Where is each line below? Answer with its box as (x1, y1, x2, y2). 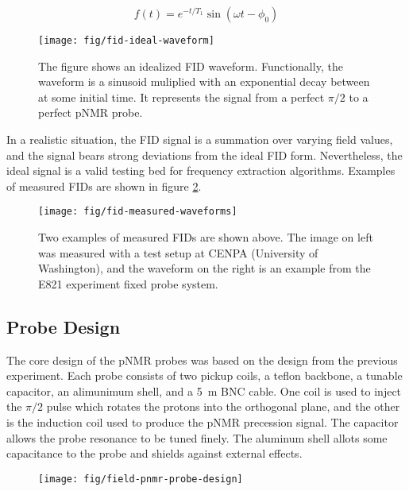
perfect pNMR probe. (38, 104, 143, 121)
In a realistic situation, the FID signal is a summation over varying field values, (6, 131, 393, 148)
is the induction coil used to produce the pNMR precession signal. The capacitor (6, 414, 399, 431)
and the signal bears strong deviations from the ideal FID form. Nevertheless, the (6, 146, 403, 163)
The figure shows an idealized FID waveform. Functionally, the (38, 57, 343, 74)
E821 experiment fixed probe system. (38, 275, 218, 292)
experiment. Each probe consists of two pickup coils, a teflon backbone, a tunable (6, 367, 403, 384)
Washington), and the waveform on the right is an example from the (38, 260, 371, 276)
